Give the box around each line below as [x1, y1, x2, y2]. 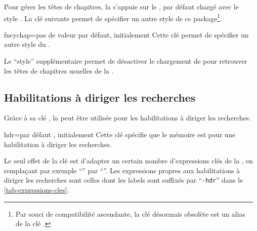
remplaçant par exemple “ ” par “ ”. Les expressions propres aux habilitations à [4, 165, 240, 175]
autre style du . [4, 39, 50, 49]
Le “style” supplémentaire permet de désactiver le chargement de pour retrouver [4, 56, 247, 66]
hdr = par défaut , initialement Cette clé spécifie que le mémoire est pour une [4, 129, 236, 140]
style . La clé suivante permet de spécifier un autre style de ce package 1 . [4, 11, 222, 23]
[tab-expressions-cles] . [4, 185, 69, 195]
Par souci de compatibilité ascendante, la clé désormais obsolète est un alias [15, 208, 246, 219]
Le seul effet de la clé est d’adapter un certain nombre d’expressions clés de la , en [4, 155, 253, 166]
